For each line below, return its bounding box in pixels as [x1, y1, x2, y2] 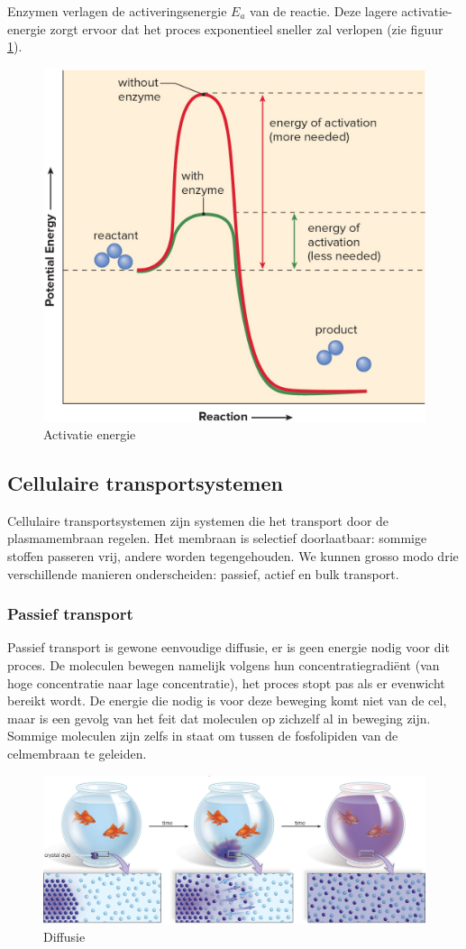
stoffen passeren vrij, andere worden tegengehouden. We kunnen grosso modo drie [7, 547, 459, 566]
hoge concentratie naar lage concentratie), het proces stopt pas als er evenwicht [7, 673, 445, 692]
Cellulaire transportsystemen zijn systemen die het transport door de [7, 511, 389, 530]
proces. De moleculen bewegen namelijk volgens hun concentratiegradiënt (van [7, 656, 440, 675]
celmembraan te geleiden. [7, 744, 147, 763]
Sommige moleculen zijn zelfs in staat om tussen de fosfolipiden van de [7, 726, 398, 745]
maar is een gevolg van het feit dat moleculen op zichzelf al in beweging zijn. [7, 708, 431, 727]
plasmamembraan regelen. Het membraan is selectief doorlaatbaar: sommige [7, 529, 427, 548]
